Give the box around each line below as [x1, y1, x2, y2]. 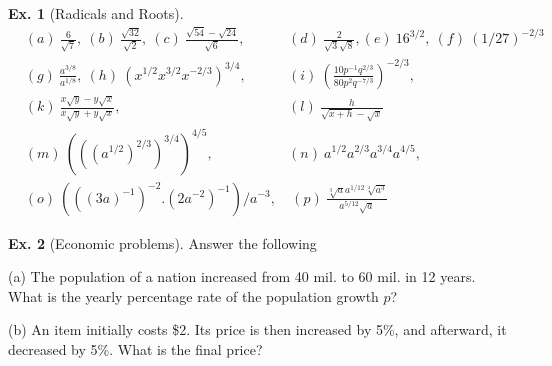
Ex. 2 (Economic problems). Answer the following [8, 232, 317, 253]
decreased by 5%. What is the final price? [8, 338, 263, 359]
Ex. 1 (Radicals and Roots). [8, 3, 184, 23]
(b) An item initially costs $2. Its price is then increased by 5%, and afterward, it [8, 319, 507, 340]
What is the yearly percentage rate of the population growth [8, 285, 379, 306]
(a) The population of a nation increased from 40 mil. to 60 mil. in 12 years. [8, 266, 476, 287]
